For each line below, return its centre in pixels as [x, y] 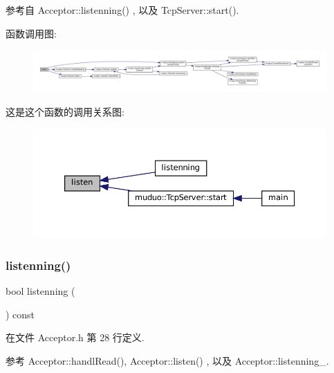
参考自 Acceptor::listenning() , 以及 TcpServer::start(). [122, 10]
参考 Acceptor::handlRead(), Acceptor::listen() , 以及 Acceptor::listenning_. [167, 361]
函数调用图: [31, 33]
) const [20, 314]
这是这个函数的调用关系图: [65, 112]
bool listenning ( [40, 291]
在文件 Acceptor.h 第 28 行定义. [75, 337]
